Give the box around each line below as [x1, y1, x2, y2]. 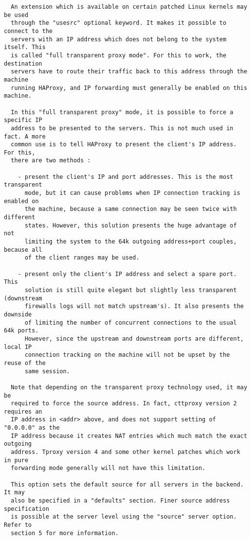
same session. [24, 367, 70, 375]
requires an [4, 408, 42, 415]
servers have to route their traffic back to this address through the [11, 68, 248, 75]
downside [4, 311, 32, 318]
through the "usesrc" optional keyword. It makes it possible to [11, 19, 227, 27]
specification [4, 505, 50, 512]
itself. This [4, 44, 46, 51]
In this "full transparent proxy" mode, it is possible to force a [11, 108, 234, 116]
